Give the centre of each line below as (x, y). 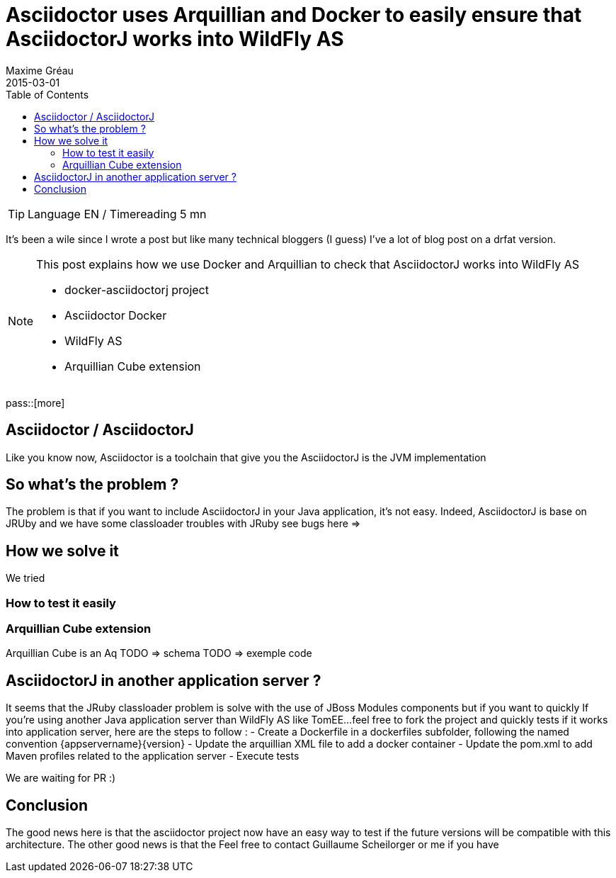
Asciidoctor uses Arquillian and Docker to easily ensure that (294, 15)
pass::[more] (35, 403)
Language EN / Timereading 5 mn (117, 214)
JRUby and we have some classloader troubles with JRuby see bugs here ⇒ (183, 524)
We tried (25, 578)
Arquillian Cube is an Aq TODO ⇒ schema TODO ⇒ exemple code (159, 653)
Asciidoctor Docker (116, 315)
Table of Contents (47, 94)
